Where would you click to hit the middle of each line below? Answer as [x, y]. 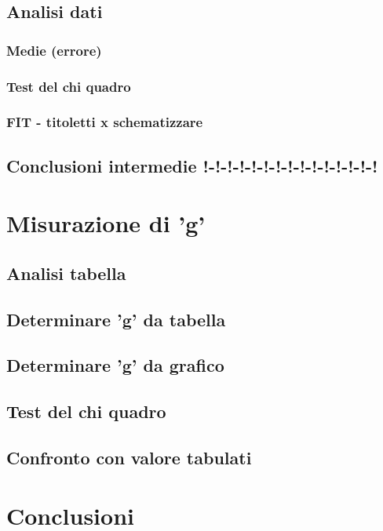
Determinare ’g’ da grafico [115, 365]
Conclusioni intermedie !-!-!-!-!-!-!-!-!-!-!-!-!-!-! [192, 165]
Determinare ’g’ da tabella [116, 319]
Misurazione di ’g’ [106, 223]
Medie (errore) [54, 50]
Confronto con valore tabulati [129, 457]
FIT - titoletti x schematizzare [105, 122]
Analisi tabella [66, 273]
